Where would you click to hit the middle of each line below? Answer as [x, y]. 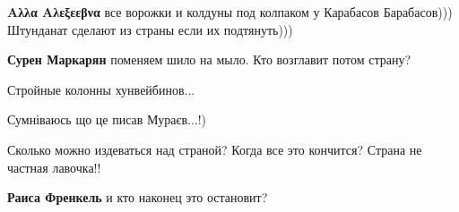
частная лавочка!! [54, 167]
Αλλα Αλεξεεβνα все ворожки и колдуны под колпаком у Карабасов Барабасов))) [230, 12]
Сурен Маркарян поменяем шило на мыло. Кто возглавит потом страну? [209, 59]
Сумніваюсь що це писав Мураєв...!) [107, 119]
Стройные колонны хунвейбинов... [101, 89]
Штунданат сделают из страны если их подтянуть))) [150, 29]
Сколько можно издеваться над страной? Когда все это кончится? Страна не [215, 149]
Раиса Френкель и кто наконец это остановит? [138, 197]
